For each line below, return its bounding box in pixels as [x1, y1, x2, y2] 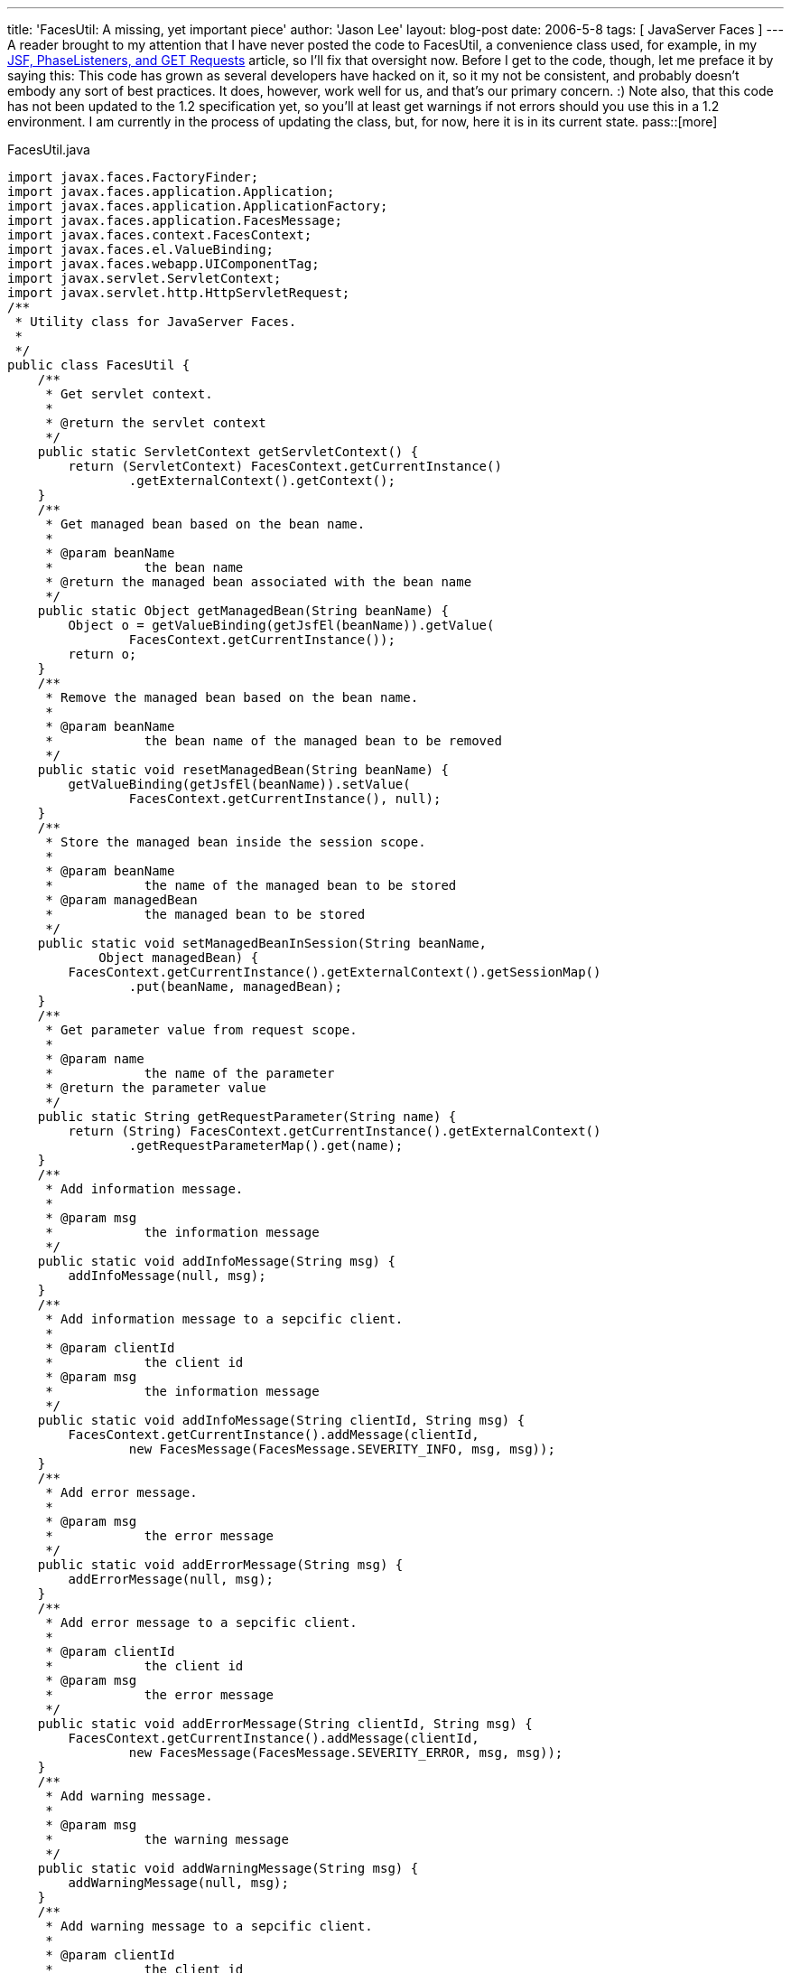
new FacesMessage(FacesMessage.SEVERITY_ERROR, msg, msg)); [128, 1745, 563, 1760]
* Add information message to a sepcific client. [45, 1312, 404, 1326]
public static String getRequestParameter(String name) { [37, 1109, 457, 1124]
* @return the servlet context [45, 416, 266, 430]
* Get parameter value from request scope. [45, 1023, 358, 1037]
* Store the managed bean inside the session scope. [45, 835, 426, 849]
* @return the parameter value [45, 1080, 266, 1095]
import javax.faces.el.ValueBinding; [7, 242, 275, 257]
